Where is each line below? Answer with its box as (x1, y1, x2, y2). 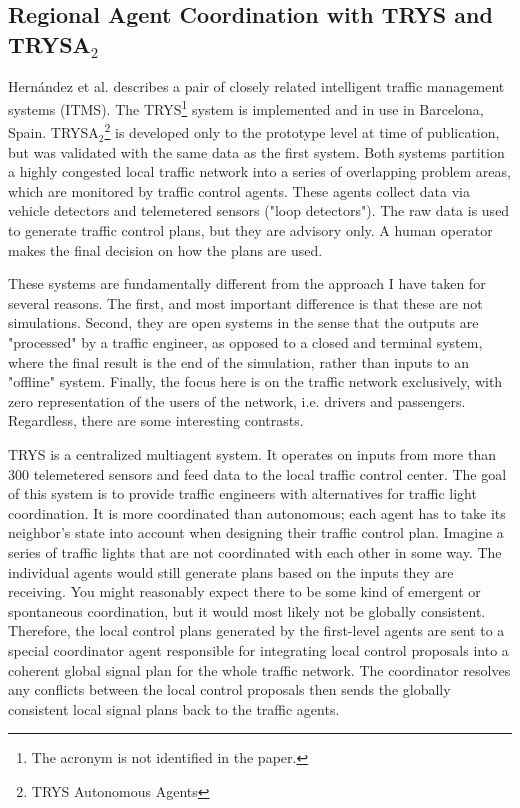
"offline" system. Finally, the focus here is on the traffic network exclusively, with (8, 371, 503, 392)
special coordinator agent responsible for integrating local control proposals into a (8, 639, 509, 660)
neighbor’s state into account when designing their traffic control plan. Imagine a (8, 522, 504, 543)
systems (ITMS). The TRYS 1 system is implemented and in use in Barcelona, (8, 96, 484, 119)
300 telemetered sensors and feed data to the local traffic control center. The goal (8, 463, 507, 484)
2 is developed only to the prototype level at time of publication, (104, 119, 500, 143)
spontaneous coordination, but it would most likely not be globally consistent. (8, 600, 486, 621)
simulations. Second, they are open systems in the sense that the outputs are (8, 312, 479, 333)
